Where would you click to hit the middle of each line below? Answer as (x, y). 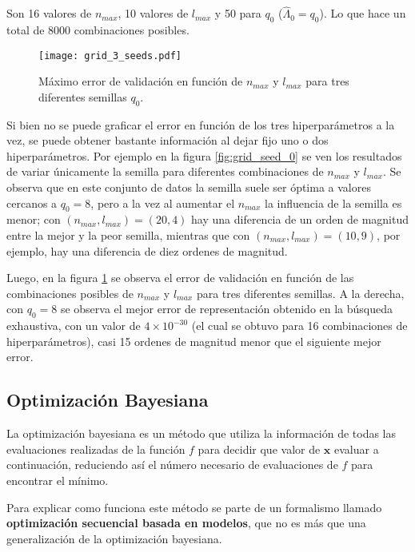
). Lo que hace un (363, 13)
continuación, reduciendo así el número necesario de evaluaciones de (172, 465)
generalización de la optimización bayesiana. (114, 538)
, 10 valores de (153, 13)
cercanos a (32, 203)
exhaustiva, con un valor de (74, 326)
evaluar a (357, 449)
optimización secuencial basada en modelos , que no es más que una (186, 523)
